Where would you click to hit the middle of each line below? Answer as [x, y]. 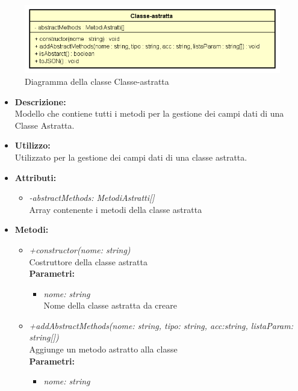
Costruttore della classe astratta [88, 261]
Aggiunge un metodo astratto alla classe [103, 349]
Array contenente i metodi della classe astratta [116, 209]
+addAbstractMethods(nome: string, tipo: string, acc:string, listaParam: [161, 325]
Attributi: [36, 177]
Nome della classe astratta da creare [110, 305]
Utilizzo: [33, 145]
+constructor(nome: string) [80, 249]
